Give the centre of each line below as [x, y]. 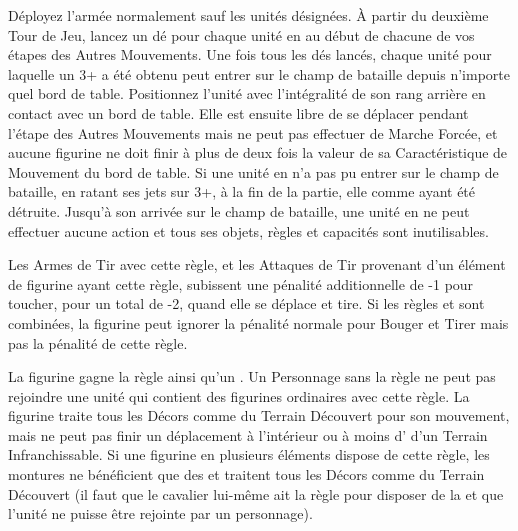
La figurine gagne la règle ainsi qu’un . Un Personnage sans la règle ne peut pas [252, 376]
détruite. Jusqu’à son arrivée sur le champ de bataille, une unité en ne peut [239, 210]
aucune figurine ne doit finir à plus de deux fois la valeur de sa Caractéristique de [258, 152]
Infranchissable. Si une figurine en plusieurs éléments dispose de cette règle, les [249, 454]
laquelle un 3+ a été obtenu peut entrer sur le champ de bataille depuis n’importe [259, 73]
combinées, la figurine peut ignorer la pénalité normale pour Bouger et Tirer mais [258, 322]
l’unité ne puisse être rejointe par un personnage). [160, 513]
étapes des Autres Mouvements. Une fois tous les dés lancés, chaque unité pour [250, 54]
